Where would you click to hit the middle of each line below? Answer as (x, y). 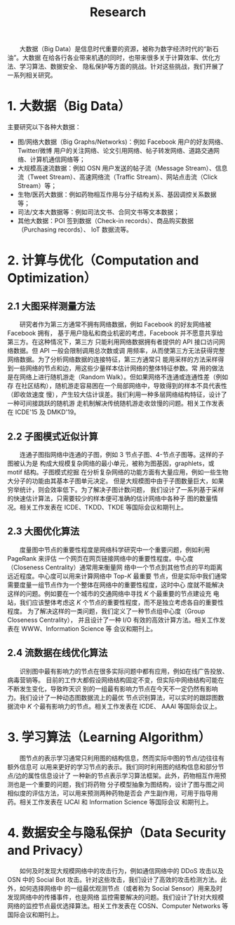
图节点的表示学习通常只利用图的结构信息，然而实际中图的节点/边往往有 (122, 758)
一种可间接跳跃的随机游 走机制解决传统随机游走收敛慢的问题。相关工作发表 (116, 404)
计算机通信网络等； (58, 159)
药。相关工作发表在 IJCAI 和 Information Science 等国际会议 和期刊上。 (110, 801)
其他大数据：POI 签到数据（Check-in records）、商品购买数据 (106, 221)
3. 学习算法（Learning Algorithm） (109, 737)
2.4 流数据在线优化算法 (58, 653)
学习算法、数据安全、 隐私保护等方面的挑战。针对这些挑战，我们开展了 (122, 67)
